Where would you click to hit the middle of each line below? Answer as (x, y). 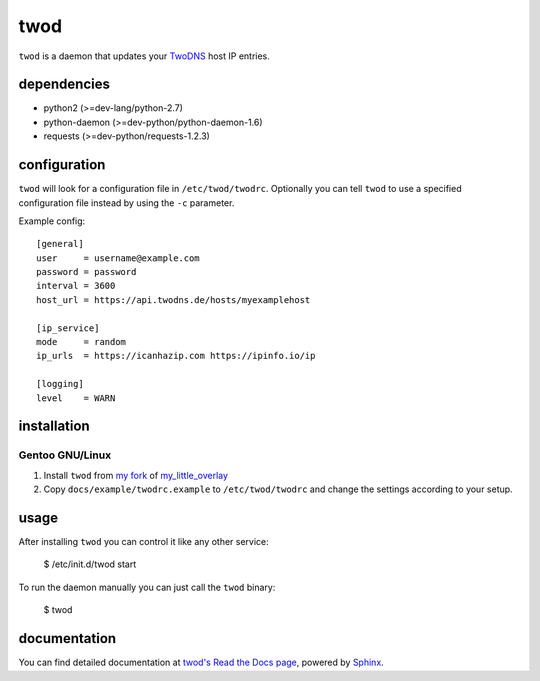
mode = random (81, 342)
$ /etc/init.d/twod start (90, 564)
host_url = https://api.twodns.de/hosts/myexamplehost (173, 299)
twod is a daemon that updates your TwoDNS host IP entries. (144, 56)
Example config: (52, 221)
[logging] (60, 384)
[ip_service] (68, 328)
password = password (86, 272)
